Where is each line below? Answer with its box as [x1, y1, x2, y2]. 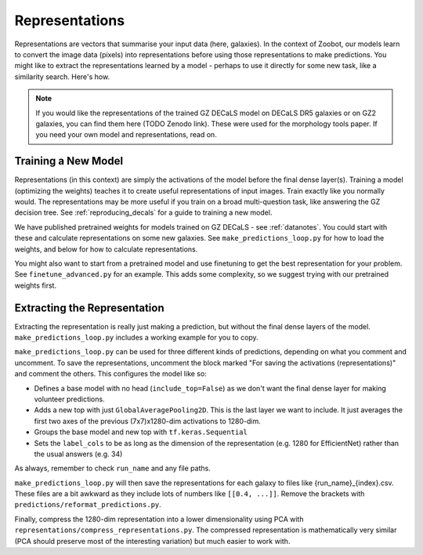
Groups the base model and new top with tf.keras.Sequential [34, 427, 248, 437]
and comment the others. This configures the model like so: [14, 369, 207, 379]
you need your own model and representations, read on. [35, 130, 217, 140]
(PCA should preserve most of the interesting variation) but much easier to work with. [14, 536, 291, 546]
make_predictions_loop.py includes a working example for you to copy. [14, 333, 258, 342]
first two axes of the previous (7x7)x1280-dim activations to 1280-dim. [34, 416, 262, 426]
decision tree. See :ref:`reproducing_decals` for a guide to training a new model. [14, 208, 273, 217]
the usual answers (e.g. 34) [34, 449, 123, 459]
